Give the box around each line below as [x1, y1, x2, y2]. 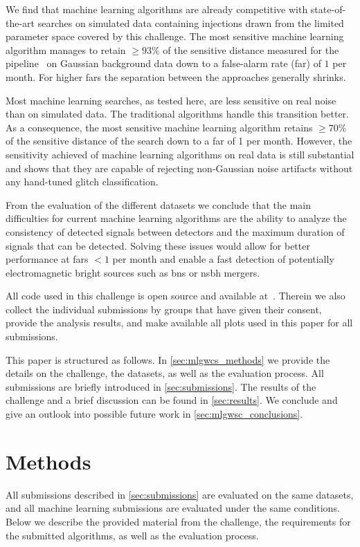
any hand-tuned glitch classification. [6, 174, 159, 189]
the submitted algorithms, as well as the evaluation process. [6, 528, 259, 542]
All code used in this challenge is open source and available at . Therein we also [6, 288, 345, 303]
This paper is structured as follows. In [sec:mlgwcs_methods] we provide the [6, 352, 330, 367]
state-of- [310, 2, 346, 16]
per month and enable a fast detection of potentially [112, 252, 334, 266]
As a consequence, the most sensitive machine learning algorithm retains [6, 120, 313, 134]
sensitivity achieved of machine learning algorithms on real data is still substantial [6, 147, 354, 161]
